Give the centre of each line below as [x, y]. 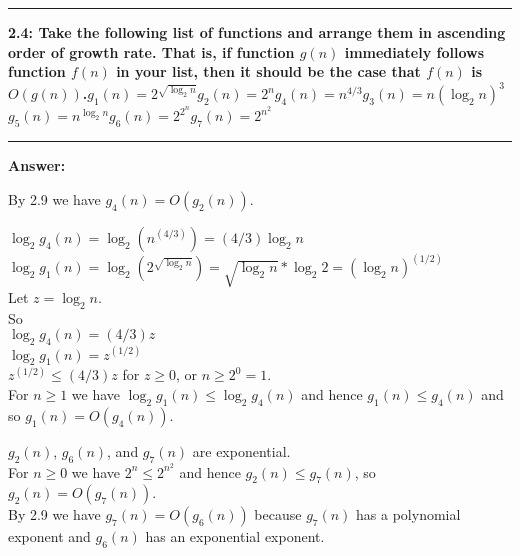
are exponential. [241, 450]
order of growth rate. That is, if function [151, 51]
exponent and [49, 536]
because [278, 514]
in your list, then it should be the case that [268, 71]
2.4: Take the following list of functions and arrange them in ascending [257, 32]
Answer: [37, 165]
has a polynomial [408, 514]
